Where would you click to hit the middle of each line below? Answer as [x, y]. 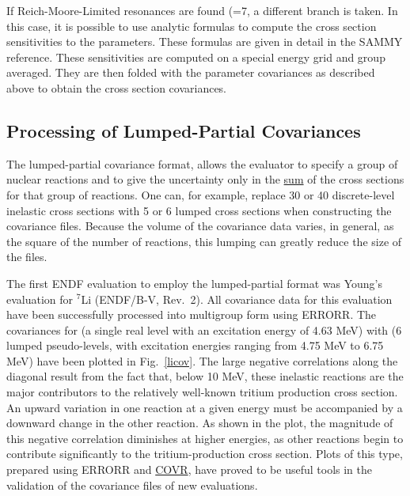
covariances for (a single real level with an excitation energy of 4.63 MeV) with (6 [204, 329]
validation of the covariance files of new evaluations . [132, 485]
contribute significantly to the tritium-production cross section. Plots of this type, [205, 454]
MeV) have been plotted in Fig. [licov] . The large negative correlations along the [202, 360]
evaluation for [40, 299]
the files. [27, 257]
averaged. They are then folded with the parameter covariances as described [191, 72]
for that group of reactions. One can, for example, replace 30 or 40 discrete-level [201, 194]
